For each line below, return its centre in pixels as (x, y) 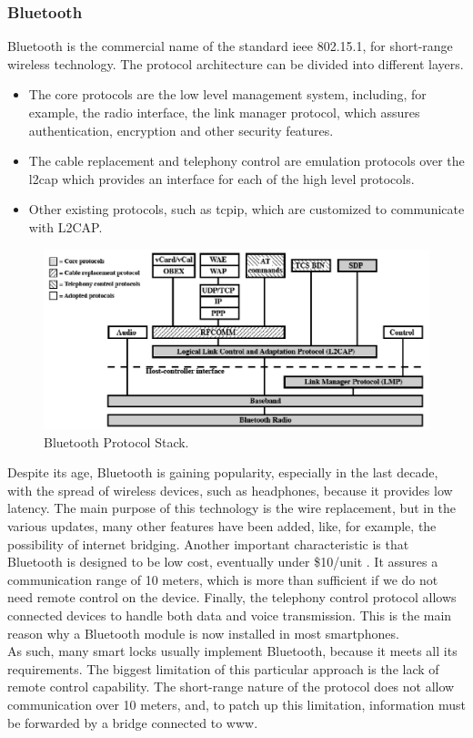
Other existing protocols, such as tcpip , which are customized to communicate (247, 209)
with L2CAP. (65, 226)
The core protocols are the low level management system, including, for (227, 94)
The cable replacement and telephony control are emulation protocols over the (247, 161)
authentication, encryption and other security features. (181, 130)
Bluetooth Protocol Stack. (116, 441)
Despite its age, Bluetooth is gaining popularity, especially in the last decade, (223, 472)
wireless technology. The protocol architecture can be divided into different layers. (236, 63)
